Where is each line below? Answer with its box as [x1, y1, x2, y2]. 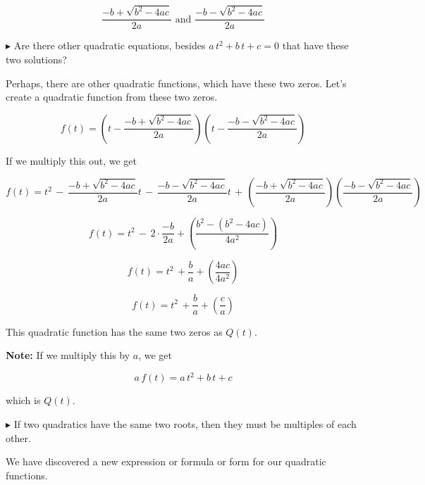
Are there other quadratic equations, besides [13, 38, 206, 53]
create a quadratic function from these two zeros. [6, 89, 218, 104]
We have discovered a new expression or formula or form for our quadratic [6, 454, 326, 469]
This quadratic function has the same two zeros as [6, 324, 223, 339]
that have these [282, 38, 349, 53]
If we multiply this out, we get [6, 153, 137, 168]
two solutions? [6, 51, 67, 66]
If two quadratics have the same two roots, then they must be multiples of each [13, 417, 357, 431]
